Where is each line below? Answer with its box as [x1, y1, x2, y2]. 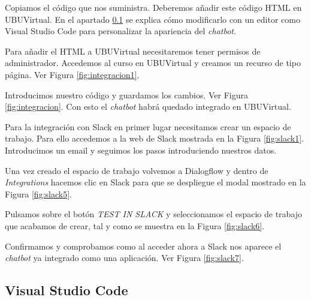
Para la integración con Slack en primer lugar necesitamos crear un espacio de [5, 120, 291, 133]
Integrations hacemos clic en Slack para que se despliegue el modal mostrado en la [5, 176, 306, 188]
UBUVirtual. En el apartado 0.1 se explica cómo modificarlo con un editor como [5, 13, 300, 25]
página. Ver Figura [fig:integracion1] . [5, 68, 140, 80]
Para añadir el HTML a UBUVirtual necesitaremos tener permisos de [5, 44, 261, 57]
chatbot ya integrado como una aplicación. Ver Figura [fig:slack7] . [5, 251, 244, 264]
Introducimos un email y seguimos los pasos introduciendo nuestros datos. [5, 143, 277, 156]
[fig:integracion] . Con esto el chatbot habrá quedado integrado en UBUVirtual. [5, 100, 291, 113]
